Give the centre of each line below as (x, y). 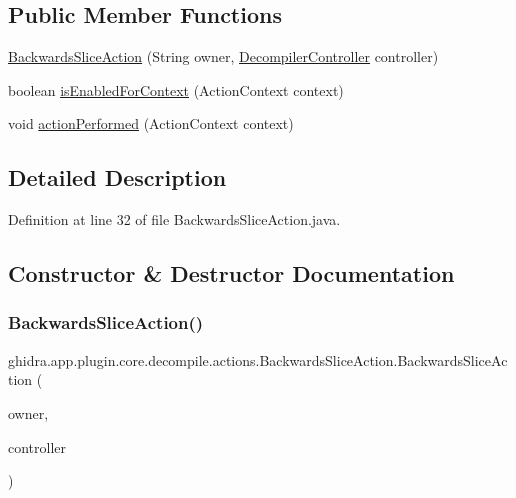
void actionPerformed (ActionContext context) (151, 123)
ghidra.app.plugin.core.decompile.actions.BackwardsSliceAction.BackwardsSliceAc (258, 359)
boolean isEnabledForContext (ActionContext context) (176, 89)
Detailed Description (117, 177)
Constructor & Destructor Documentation (231, 273)
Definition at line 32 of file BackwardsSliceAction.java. (174, 219)
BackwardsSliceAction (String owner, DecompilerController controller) (223, 56)
